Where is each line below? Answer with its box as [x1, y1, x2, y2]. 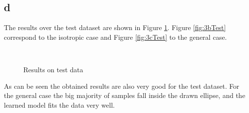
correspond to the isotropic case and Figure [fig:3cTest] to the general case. [4, 32, 227, 42]
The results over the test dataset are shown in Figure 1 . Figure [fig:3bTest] [4, 22, 226, 32]
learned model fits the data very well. [4, 99, 115, 110]
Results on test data [23, 64, 83, 74]
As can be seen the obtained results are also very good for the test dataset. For [4, 81, 239, 91]
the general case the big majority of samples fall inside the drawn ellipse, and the [4, 90, 246, 100]
